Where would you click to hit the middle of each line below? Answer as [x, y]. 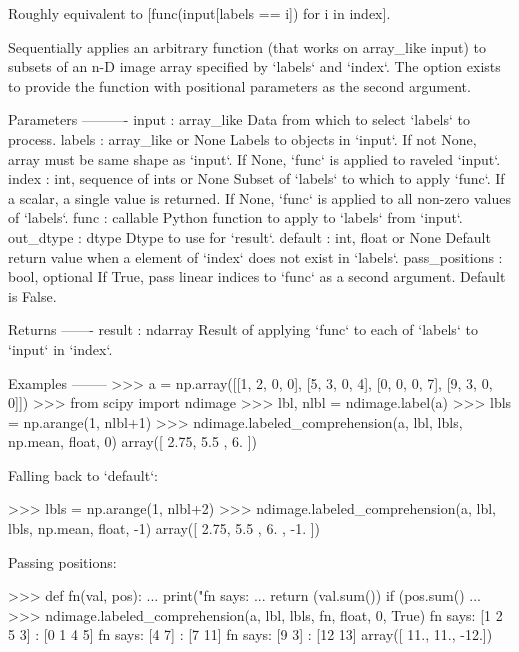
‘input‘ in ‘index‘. [60, 348]
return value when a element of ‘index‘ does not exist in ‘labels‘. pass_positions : [255, 256]
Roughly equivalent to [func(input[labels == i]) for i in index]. [199, 13]
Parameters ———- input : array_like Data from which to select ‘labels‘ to [239, 119]
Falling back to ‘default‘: [83, 474]
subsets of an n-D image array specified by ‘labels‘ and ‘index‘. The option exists [254, 66]
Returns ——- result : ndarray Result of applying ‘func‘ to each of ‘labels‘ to [243, 329]
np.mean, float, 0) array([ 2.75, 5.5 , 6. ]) [132, 441]
